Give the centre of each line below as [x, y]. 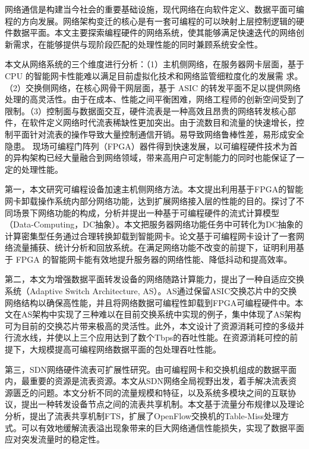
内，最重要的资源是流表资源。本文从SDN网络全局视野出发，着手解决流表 [146, 381]
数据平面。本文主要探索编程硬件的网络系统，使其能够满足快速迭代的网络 [154, 32]
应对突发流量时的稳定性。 [55, 439]
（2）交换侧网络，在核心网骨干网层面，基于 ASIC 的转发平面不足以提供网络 [153, 87]
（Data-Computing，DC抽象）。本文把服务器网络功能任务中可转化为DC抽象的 [154, 224]
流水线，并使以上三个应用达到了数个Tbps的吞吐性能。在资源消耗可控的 [151, 337]
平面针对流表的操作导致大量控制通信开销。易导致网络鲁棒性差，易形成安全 [158, 134]
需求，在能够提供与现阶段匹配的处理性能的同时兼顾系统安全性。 [138, 44]
